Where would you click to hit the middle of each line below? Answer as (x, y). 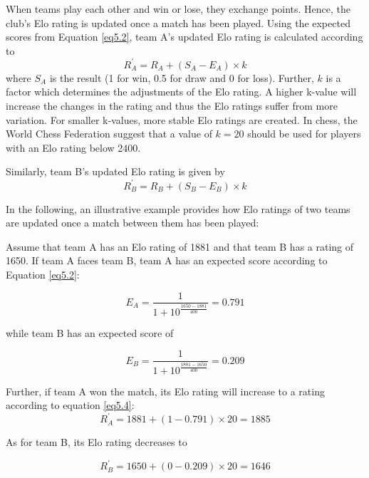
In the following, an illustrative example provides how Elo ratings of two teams (178, 208)
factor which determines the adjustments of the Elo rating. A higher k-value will (181, 92)
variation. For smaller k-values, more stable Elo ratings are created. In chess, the (182, 119)
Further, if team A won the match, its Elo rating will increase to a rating (165, 391)
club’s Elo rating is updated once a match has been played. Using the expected (178, 22)
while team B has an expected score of (90, 332)
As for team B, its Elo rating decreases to (97, 442)
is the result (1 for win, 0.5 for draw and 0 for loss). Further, (182, 77)
